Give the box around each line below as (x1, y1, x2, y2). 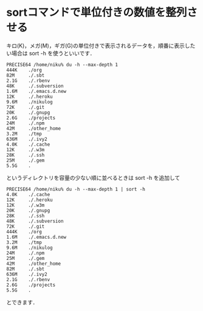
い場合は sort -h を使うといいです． (6, 49, 95, 56)
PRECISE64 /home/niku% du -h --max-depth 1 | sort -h (6, 186, 146, 192)
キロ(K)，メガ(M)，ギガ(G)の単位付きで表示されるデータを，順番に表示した (6, 42, 196, 49)
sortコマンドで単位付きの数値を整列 (6, 5, 187, 19)
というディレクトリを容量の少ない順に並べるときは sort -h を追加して (6, 174, 181, 181)
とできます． (6, 298, 38, 306)
